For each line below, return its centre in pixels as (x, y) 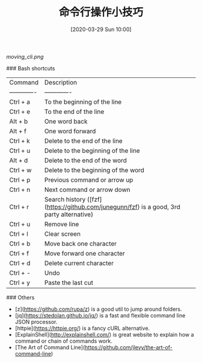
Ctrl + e (20, 112)
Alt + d (19, 160)
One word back (66, 121)
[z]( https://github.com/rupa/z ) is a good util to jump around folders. (98, 309)
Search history (65, 199)
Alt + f (18, 131)
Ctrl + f (19, 253)
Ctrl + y (20, 283)
